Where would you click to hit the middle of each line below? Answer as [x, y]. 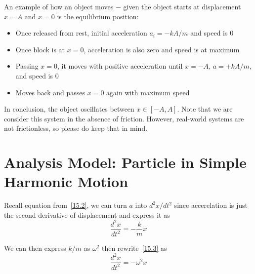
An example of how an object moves [59, 6]
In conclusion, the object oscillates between [69, 109]
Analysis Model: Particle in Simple [125, 162]
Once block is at [40, 49]
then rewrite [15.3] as [134, 248]
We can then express [35, 248]
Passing [27, 66]
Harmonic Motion [66, 181]
